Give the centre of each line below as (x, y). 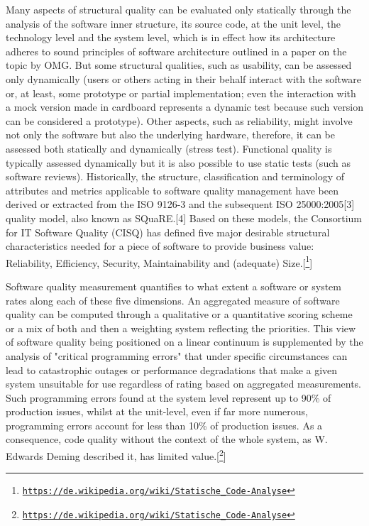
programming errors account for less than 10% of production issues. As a (164, 425)
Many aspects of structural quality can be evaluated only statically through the (178, 9)
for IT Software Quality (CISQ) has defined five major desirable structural (168, 232)
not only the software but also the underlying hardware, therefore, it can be (170, 135)
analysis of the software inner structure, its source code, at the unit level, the (173, 23)
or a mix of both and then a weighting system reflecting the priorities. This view (181, 328)
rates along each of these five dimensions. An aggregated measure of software (173, 300)
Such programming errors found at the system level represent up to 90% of (169, 397)
